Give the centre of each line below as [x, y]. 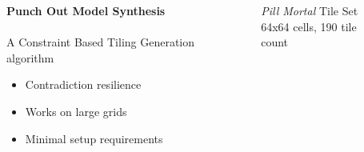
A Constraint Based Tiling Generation [101, 42]
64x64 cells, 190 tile [309, 26]
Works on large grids [76, 111]
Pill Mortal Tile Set [310, 10]
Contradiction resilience [83, 84]
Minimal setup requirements [94, 138]
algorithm [30, 57]
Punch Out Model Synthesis [86, 10]
